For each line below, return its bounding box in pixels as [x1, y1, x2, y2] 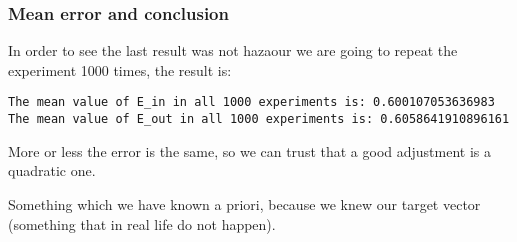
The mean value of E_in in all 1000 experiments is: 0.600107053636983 [8, 95, 495, 110]
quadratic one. [8, 160, 96, 181]
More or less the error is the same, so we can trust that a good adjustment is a [8, 140, 491, 161]
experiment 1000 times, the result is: [8, 59, 232, 80]
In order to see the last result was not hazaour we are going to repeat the [8, 40, 458, 61]
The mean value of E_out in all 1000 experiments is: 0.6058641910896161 [8, 112, 510, 127]
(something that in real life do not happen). [8, 213, 276, 234]
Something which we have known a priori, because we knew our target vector [8, 193, 481, 214]
